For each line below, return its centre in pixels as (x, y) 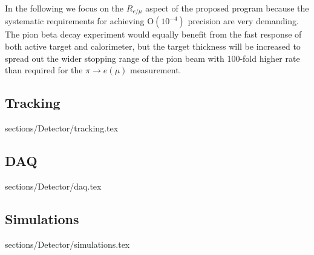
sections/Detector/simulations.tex (67, 244)
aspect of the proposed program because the (227, 8)
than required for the (44, 70)
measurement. (155, 70)
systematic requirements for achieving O (80, 21)
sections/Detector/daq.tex (53, 186)
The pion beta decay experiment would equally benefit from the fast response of (153, 34)
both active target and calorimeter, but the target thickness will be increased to (153, 46)
